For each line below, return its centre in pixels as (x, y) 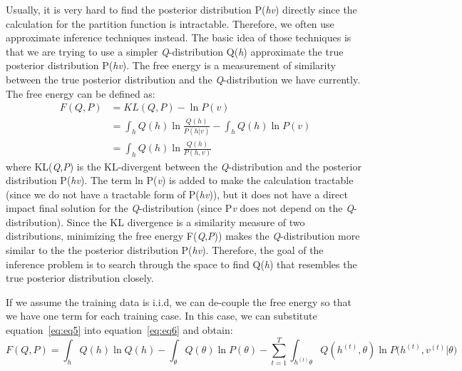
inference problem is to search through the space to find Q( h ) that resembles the (181, 264)
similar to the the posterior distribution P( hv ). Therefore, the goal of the (165, 250)
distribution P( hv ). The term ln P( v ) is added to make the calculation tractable (180, 180)
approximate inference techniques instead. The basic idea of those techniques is (179, 37)
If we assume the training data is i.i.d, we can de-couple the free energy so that (179, 301)
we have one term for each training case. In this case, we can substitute (161, 316)
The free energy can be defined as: (81, 93)
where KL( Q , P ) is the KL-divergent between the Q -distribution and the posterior (184, 166)
